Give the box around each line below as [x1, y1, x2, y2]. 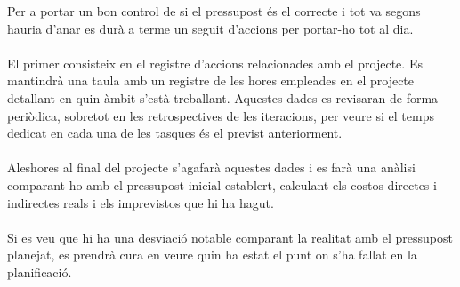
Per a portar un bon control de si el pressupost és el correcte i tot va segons [7, 2, 421, 20]
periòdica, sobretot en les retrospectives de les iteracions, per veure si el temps [7, 106, 434, 124]
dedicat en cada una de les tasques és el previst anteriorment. [7, 124, 343, 142]
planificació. [7, 262, 72, 281]
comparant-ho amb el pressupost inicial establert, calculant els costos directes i [7, 175, 437, 194]
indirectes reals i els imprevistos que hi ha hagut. [7, 193, 274, 211]
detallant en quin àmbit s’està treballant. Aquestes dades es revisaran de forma [7, 88, 439, 107]
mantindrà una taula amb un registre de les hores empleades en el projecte [7, 71, 415, 90]
